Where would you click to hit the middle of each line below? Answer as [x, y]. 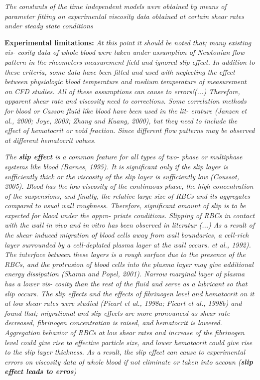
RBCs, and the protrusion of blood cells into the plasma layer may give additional [129, 264]
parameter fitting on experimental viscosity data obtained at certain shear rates [124, 16]
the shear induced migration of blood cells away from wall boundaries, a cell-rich [127, 235]
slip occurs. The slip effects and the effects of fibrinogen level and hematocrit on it [130, 293]
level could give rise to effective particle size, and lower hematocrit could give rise [129, 342]
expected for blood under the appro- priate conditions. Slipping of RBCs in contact [130, 215]
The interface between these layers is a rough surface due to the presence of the [125, 254]
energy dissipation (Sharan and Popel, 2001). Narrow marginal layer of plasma [125, 274]
